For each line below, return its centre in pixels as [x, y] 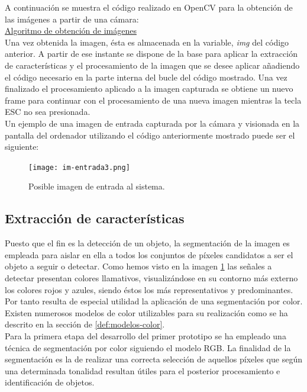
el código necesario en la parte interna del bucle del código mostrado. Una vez [146, 77]
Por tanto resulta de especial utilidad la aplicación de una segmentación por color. [154, 301]
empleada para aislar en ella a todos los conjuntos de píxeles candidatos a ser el [149, 254]
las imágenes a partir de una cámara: [72, 19]
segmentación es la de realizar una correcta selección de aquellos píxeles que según [153, 359]
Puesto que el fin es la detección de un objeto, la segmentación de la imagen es [147, 243]
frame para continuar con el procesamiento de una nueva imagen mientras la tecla [153, 100]
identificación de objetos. [50, 382]
